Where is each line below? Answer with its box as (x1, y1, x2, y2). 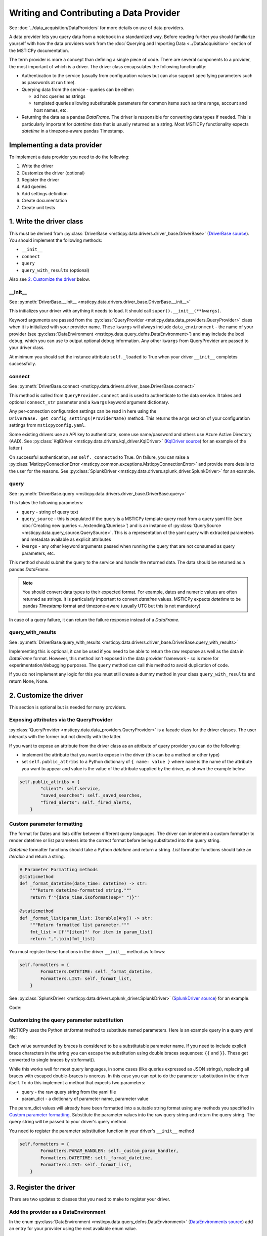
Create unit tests (21, 204, 55, 210)
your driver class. (9, 345, 44, 351)
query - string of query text (21, 509, 79, 515)
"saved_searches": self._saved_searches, (40, 793, 142, 798)
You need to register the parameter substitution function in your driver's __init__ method (9, 1128, 195, 1134)
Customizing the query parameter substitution (9, 1016, 124, 1023)
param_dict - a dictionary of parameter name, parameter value (21, 1096, 149, 1102)
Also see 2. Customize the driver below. (9, 276, 90, 282)
